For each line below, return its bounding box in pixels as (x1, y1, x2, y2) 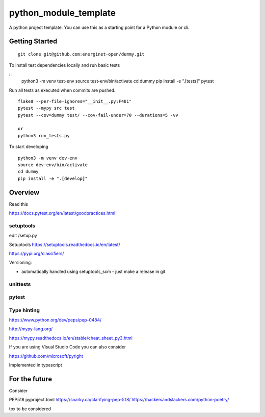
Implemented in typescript (9, 362, 62, 368)
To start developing (9, 144, 49, 149)
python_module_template (9, 7, 116, 18)
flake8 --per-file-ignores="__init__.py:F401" (18, 98, 132, 104)
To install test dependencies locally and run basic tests (9, 62, 120, 68)
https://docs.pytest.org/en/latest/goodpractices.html (9, 210, 116, 216)
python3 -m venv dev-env (18, 155, 78, 161)
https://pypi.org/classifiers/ (9, 250, 64, 257)
